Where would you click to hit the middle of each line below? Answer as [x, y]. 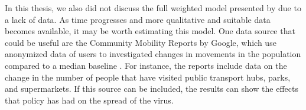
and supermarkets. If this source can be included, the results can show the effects [152, 89]
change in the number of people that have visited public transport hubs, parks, [148, 77]
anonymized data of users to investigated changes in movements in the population [153, 54]
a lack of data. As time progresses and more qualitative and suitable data [138, 19]
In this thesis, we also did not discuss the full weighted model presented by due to [153, 8]
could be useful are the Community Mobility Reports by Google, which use [141, 42]
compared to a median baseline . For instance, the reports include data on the [146, 65]
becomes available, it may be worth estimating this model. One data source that [150, 31]
